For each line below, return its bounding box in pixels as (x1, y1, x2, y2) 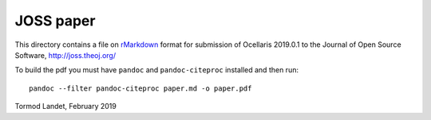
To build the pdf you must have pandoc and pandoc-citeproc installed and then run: (14, 65, 299, 75)
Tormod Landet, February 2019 (14, 102, 117, 111)
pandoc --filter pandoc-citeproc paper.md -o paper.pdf (29, 83, 252, 93)
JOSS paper (14, 12, 96, 29)
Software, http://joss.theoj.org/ (14, 50, 116, 60)
